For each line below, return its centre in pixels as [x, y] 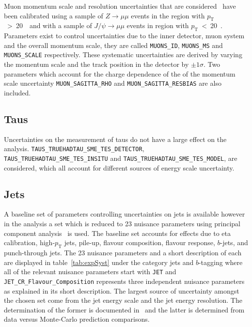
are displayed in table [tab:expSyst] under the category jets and [99, 262]
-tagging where [220, 262]
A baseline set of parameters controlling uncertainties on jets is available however [125, 214]
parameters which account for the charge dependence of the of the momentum [120, 73]
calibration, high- [30, 242]
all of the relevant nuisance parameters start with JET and [90, 272]
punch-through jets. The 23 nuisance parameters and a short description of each [123, 253]
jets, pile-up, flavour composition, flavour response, [140, 242]
